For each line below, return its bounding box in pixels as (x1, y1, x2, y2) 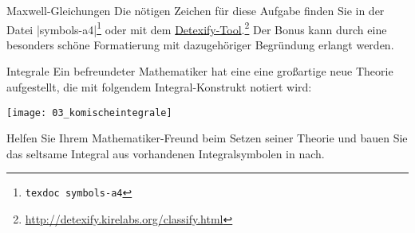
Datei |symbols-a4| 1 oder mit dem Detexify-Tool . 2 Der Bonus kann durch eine (6, 18, 387, 37)
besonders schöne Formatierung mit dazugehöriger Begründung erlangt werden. (6, 36, 394, 52)
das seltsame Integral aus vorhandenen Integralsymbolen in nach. (6, 145, 325, 161)
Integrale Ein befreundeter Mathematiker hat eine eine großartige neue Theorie (6, 63, 393, 80)
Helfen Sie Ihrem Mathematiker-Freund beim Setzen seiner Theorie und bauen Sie (6, 130, 408, 146)
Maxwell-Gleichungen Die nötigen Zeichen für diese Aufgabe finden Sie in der (6, 2, 385, 18)
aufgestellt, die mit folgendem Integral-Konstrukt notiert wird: (6, 79, 312, 95)
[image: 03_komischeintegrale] (6, 107, 172, 118)
